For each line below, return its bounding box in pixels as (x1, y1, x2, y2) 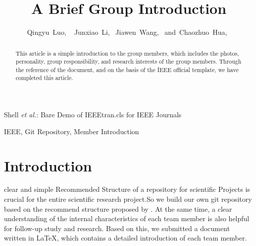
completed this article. (15, 74, 73, 82)
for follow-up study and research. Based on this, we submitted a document (4, 223, 230, 233)
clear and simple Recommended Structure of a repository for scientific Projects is (4, 184, 250, 194)
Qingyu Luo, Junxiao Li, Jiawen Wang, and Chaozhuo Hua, (27, 27, 227, 37)
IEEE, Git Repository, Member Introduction (4, 126, 139, 136)
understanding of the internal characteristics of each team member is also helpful (4, 213, 250, 224)
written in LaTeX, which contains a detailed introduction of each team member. (4, 233, 247, 243)
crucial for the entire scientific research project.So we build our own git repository (4, 194, 252, 204)
